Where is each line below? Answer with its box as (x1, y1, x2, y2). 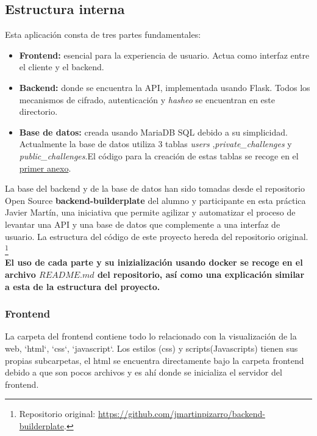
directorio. (19, 105, 58, 118)
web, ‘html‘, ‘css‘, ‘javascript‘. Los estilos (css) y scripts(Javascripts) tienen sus (5, 341, 298, 354)
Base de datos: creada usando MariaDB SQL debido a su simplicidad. (19, 125, 288, 138)
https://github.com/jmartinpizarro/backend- (98, 407, 265, 420)
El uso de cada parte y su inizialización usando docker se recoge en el (5, 256, 303, 269)
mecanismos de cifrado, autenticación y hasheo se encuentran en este (19, 93, 275, 106)
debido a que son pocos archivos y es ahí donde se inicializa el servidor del (5, 366, 282, 379)
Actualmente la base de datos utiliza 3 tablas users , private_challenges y (19, 137, 292, 150)
